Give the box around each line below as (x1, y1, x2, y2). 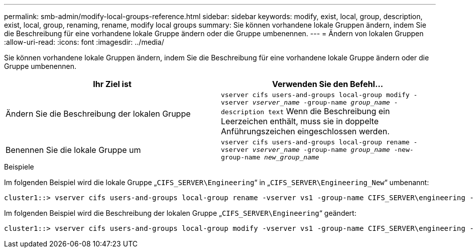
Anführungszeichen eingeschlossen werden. (221, 126, 390, 136)
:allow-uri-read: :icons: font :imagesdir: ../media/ (4, 38, 164, 46)
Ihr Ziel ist (93, 79, 132, 89)
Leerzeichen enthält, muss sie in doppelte (221, 116, 379, 126)
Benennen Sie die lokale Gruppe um (6, 144, 141, 155)
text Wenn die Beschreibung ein (268, 106, 390, 116)
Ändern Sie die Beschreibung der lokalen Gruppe (6, 109, 191, 119)
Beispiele (4, 162, 34, 171)
